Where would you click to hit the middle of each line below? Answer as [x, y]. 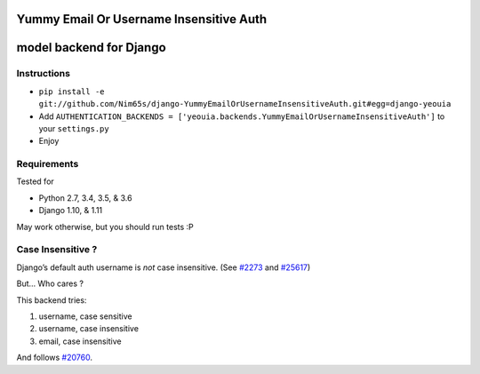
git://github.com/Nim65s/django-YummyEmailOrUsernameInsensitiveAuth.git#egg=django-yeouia [245, 104]
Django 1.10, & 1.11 [71, 211]
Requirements [48, 164]
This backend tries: [52, 300]
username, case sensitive [85, 316]
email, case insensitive [80, 341]
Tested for [36, 181]
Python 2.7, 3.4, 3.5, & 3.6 [85, 198]
